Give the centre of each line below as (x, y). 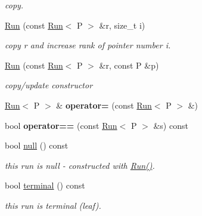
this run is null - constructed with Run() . (80, 165)
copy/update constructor (49, 85)
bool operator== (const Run (61, 125)
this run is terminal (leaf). (53, 205)
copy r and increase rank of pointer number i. (88, 45)
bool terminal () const (45, 185)
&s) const (171, 125)
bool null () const (37, 145)
